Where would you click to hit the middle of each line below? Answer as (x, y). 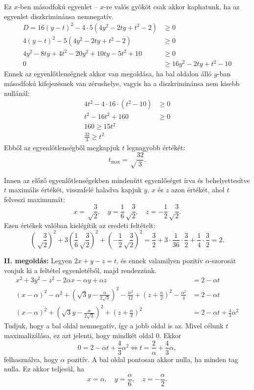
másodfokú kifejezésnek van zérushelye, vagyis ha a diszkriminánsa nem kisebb (122, 83)
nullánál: (17, 93)
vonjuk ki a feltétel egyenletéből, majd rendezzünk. (80, 270)
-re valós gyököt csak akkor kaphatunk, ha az (172, 6)
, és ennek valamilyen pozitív (160, 260)
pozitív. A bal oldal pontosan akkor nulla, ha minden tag (153, 359)
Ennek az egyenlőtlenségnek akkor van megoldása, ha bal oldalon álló (108, 74)
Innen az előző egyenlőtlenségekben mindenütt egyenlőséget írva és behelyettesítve (127, 180)
